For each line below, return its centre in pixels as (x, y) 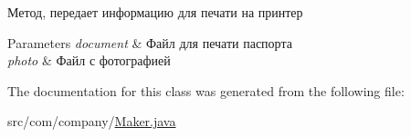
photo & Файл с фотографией (89, 60)
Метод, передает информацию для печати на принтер (155, 12)
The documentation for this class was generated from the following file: (206, 90)
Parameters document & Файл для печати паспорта (150, 42)
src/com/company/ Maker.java (92, 121)
